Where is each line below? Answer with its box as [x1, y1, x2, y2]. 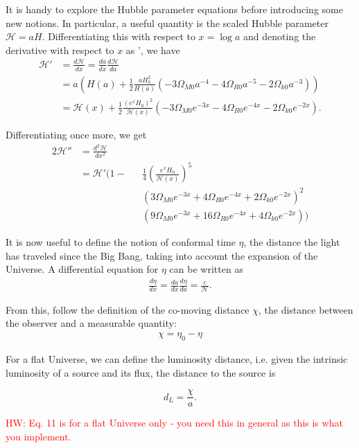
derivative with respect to [6, 42, 114, 57]
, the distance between [259, 302, 353, 316]
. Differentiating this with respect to [42, 29, 195, 44]
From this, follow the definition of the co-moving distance [6, 302, 249, 316]
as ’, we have [125, 42, 180, 57]
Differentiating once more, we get [6, 127, 147, 141]
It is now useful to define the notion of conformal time [6, 234, 236, 249]
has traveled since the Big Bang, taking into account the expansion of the [6, 248, 318, 262]
